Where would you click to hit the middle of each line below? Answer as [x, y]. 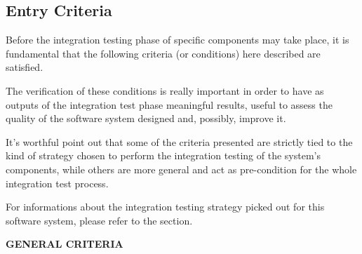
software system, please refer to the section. [99, 220]
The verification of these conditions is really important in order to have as [165, 90]
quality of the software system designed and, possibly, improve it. [146, 118]
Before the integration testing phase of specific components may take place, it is [177, 40]
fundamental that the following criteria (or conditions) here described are [163, 53]
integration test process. [57, 183]
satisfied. [25, 67]
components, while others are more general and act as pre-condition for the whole [181, 169]
